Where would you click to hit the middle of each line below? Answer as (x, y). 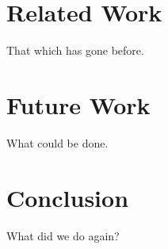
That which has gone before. (75, 50)
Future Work (78, 104)
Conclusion (68, 197)
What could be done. (57, 142)
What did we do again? (63, 235)
